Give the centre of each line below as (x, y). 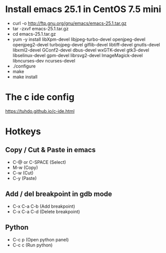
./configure (24, 66)
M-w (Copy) (25, 167)
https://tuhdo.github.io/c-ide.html (40, 111)
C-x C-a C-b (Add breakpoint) (44, 206)
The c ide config (40, 97)
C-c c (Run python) (33, 245)
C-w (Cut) (23, 173)
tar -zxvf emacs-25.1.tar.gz (41, 28)
